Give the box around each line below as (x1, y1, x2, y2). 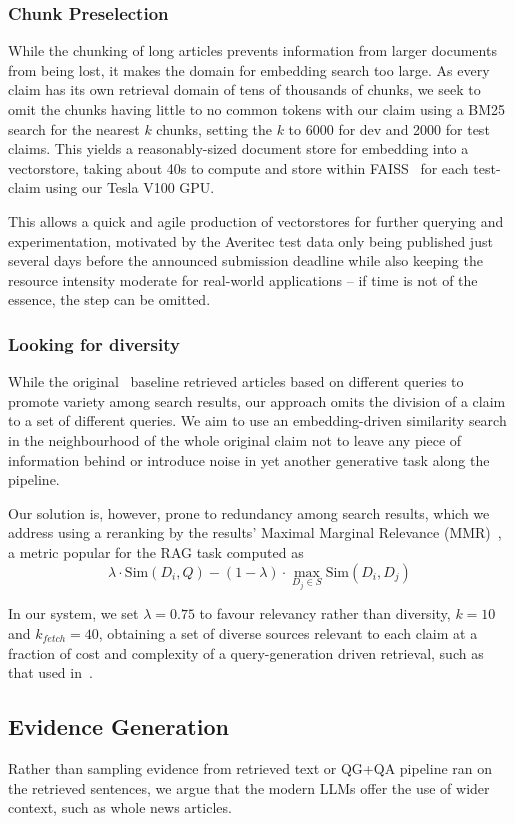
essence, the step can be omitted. (8, 289, 211, 310)
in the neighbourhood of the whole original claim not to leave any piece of (8, 429, 462, 450)
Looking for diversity (8, 331, 180, 356)
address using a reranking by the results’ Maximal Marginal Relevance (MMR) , (8, 522, 502, 543)
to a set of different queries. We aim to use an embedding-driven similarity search (8, 410, 507, 431)
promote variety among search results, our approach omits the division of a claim (8, 390, 506, 411)
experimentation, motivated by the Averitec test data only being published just (8, 230, 493, 251)
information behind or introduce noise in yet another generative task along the (8, 449, 490, 470)
